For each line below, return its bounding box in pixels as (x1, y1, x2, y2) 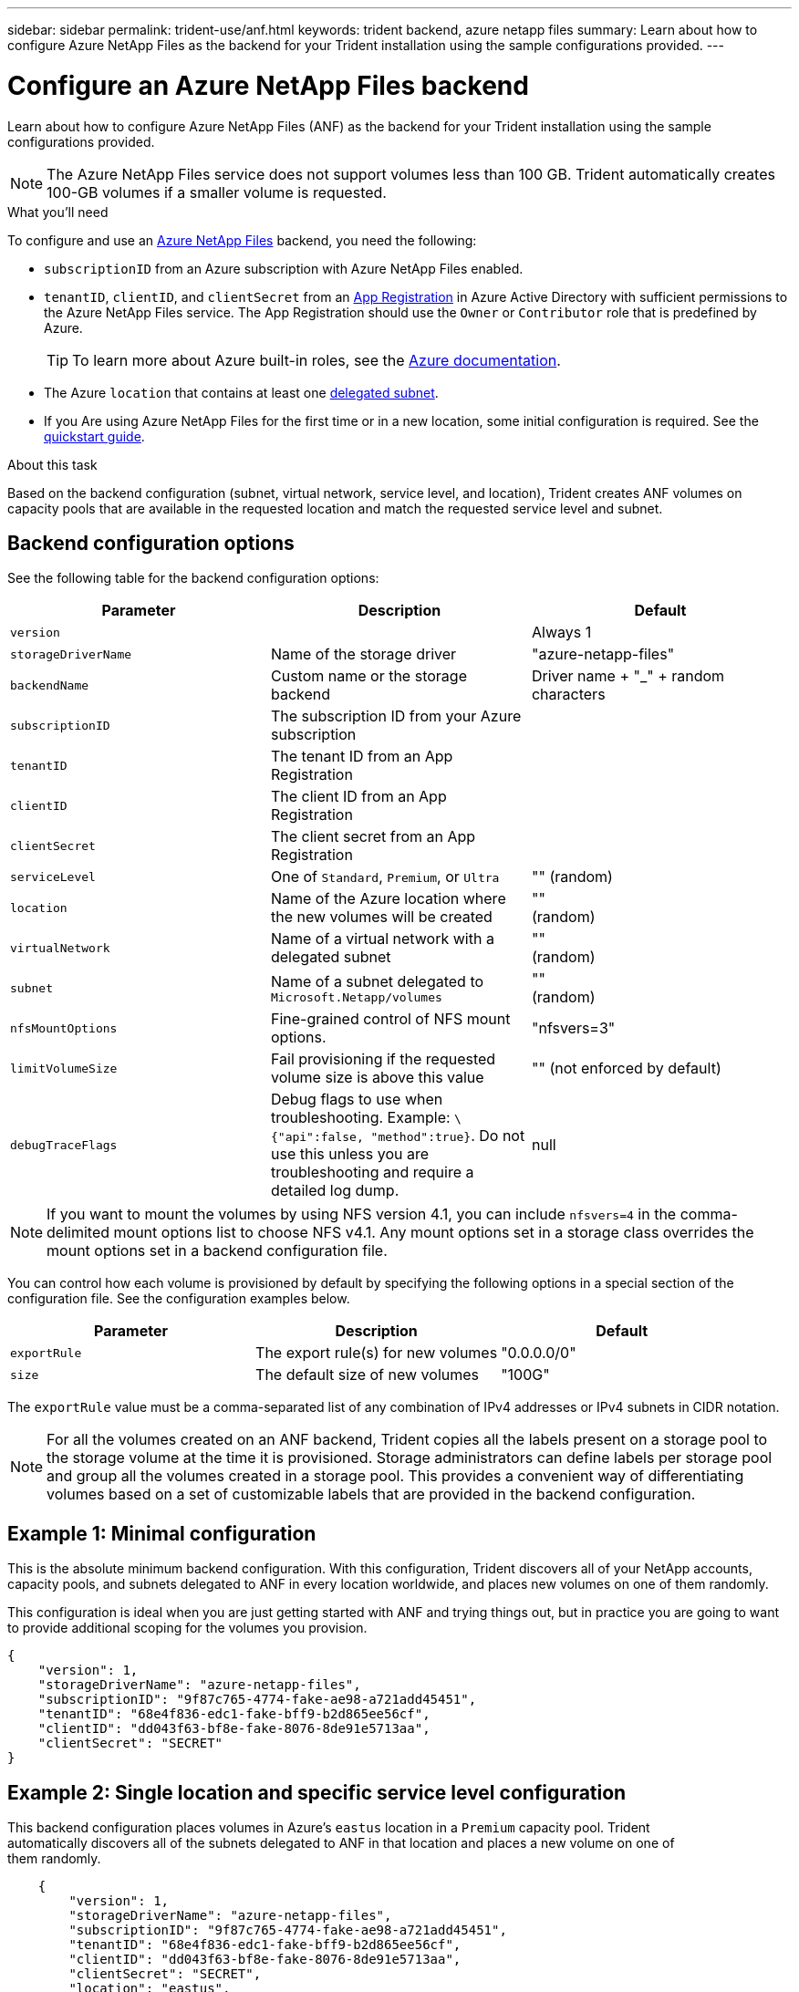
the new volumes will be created (270, 908, 493, 927)
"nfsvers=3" (531, 1019, 616, 1038)
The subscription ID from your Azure (270, 707, 522, 726)
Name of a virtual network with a (270, 929, 494, 949)
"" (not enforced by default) (531, 1059, 721, 1078)
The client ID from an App (270, 787, 447, 806)
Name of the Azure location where (270, 889, 506, 908)
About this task (7, 456, 98, 472)
